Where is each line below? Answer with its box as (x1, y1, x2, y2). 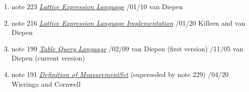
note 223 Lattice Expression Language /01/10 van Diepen (11, 1, 183, 11)
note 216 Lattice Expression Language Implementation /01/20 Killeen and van (11, 17, 246, 28)
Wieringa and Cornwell (11, 78, 81, 89)
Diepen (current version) (11, 53, 85, 63)
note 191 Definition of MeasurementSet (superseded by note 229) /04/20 (11, 69, 228, 79)
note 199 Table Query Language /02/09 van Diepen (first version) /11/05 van (11, 43, 244, 53)
